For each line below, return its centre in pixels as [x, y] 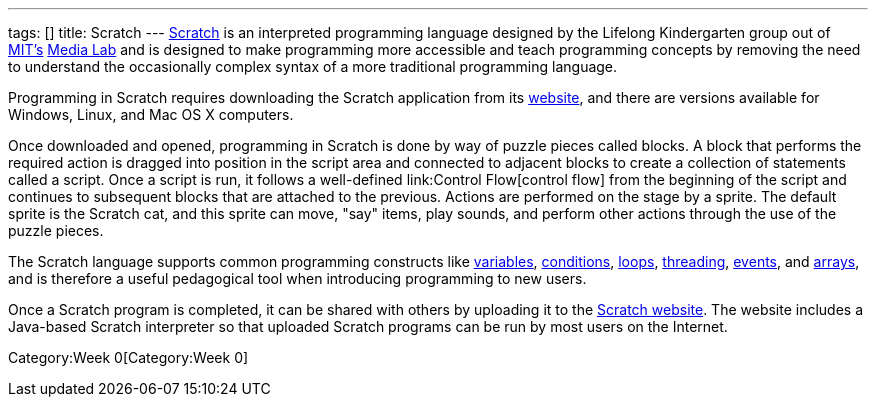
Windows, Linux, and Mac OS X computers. [151, 114]
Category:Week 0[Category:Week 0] [128, 357]
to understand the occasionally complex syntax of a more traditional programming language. [313, 66]
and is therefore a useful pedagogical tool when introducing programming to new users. [297, 278]
